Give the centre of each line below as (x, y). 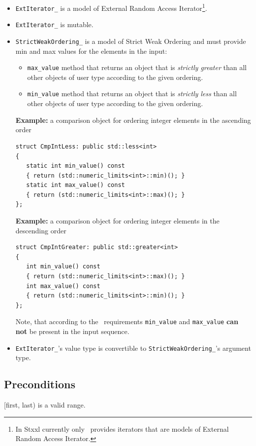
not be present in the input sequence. (72, 331)
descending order (41, 230)
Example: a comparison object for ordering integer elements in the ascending (133, 120)
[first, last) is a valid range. (45, 405)
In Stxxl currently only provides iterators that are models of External (122, 428)
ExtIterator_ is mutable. (54, 24)
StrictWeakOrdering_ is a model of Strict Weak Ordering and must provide (131, 41)
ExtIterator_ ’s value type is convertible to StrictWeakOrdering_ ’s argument (133, 348)
